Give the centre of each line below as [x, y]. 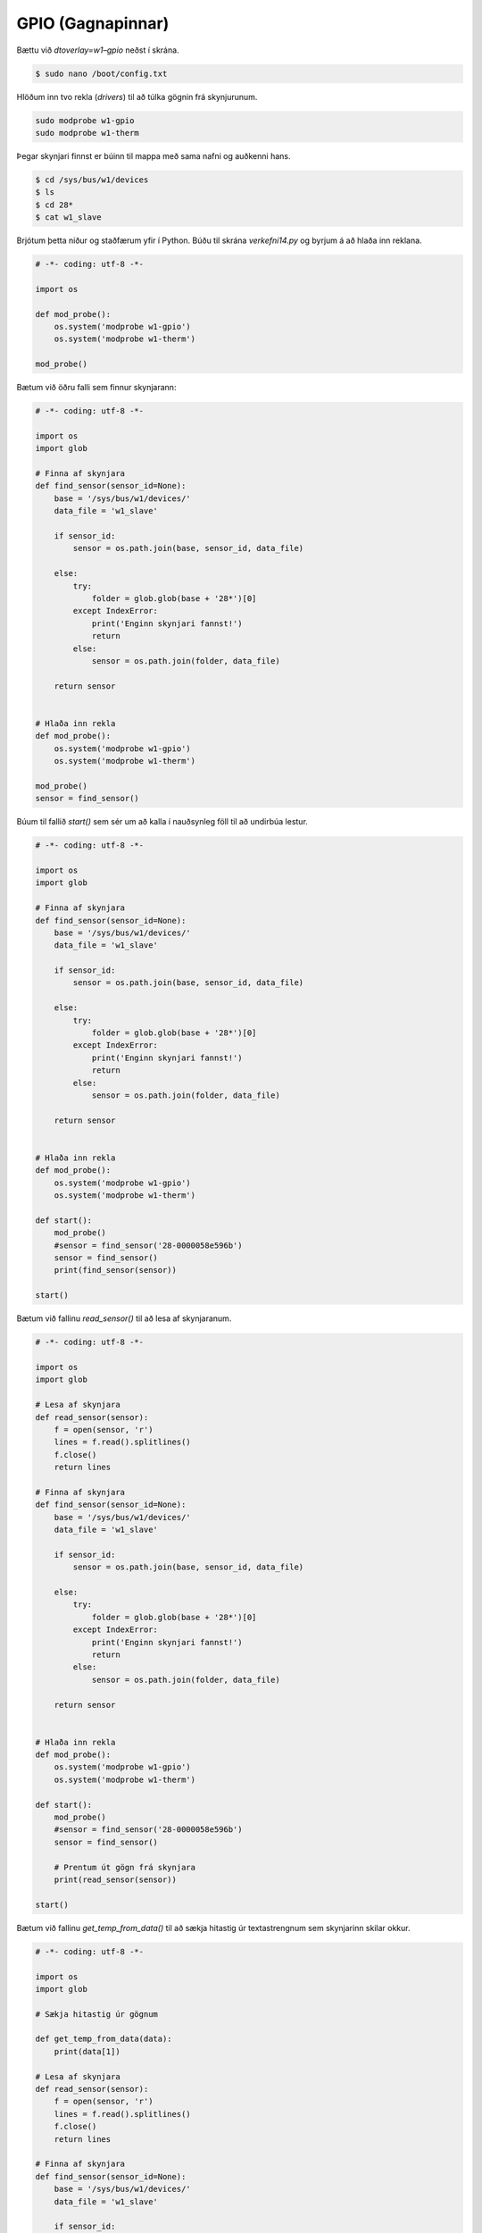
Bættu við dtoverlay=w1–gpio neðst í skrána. [98, 50]
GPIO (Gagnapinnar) [93, 23]
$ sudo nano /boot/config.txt [101, 73]
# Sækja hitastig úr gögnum [96, 2014]
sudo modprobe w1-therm [87, 133]
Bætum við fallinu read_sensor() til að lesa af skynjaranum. [124, 1318]
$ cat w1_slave [68, 217]
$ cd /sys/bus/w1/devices [92, 180]
